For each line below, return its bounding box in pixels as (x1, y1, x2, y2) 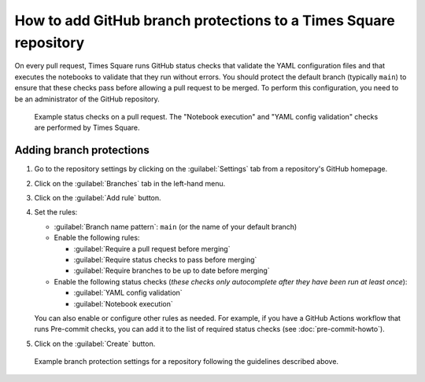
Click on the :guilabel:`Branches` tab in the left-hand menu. (34, 178, 226, 188)
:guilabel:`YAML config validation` (73, 288, 183, 298)
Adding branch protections (14, 144, 150, 157)
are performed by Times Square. (34, 123, 141, 133)
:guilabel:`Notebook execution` (73, 299, 173, 308)
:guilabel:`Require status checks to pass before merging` (73, 255, 257, 264)
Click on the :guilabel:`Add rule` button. (34, 193, 161, 202)
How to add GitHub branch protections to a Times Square (14, 12, 395, 29)
